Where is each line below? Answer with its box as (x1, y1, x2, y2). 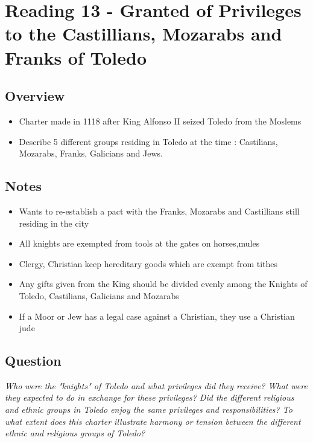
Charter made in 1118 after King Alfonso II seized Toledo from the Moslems (19, 114, 302, 127)
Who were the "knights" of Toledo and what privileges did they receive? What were (5, 379, 308, 392)
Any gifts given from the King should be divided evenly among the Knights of (19, 277, 308, 290)
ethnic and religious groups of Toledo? (5, 427, 145, 439)
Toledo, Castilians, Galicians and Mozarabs (19, 289, 179, 302)
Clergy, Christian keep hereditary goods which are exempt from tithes (19, 257, 278, 270)
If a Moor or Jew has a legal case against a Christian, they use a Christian (19, 309, 295, 322)
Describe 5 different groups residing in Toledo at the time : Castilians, (19, 135, 278, 147)
